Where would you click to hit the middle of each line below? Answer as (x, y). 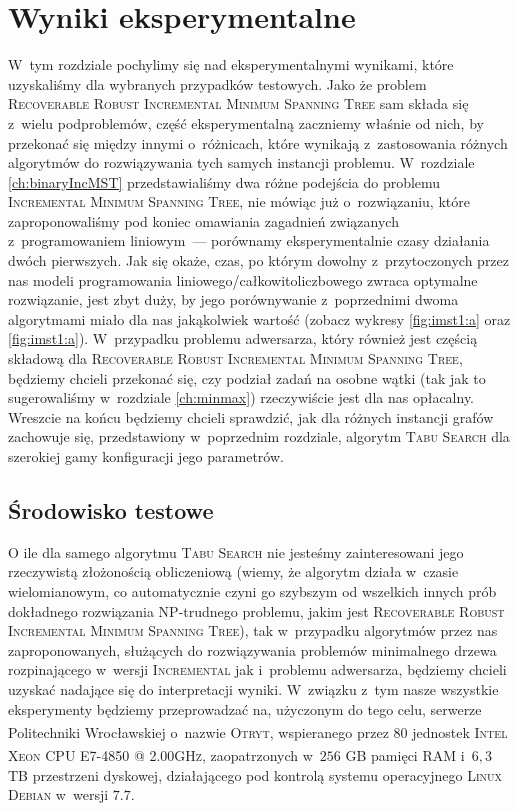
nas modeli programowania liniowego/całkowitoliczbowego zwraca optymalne (243, 279)
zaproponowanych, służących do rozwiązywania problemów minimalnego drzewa (252, 649)
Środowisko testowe (111, 509)
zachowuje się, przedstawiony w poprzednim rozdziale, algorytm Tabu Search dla (259, 436)
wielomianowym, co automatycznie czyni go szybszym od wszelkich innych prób (252, 590)
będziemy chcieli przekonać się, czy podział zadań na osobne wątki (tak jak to (247, 377)
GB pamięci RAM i (405, 755)
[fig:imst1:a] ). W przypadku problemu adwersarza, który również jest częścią (243, 338)
